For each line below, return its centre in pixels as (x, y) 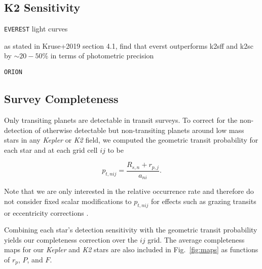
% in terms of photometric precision (98, 56)
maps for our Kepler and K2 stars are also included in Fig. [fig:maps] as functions (131, 249)
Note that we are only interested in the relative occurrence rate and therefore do (129, 191)
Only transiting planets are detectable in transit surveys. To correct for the (121, 120)
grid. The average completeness (196, 239)
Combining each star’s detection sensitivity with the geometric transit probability (131, 230)
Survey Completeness (61, 99)
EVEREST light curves (36, 29)
